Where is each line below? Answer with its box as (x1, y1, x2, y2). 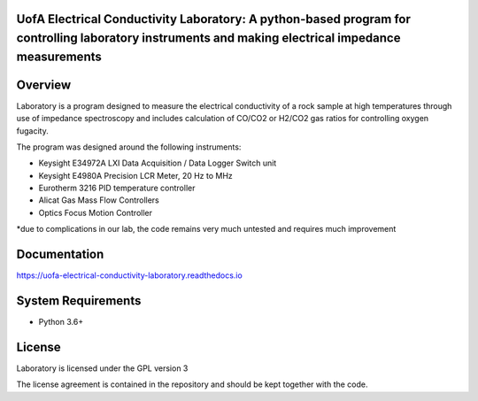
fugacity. (16, 125, 49, 136)
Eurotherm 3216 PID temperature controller (38, 182, 196, 194)
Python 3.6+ (38, 317, 84, 328)
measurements (16, 49, 102, 64)
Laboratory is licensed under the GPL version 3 (16, 363, 189, 374)
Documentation (16, 247, 104, 262)
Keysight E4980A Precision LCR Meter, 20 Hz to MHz (38, 170, 234, 181)
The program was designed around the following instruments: (16, 142, 242, 152)
